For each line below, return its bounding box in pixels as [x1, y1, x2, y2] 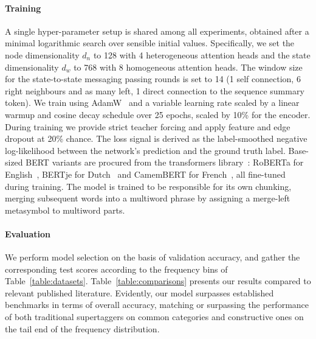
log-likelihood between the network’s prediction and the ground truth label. [5, 144, 286, 156]
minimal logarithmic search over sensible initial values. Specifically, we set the [5, 37, 295, 49]
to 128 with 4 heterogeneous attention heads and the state [93, 48, 311, 61]
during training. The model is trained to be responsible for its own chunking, [5, 180, 292, 192]
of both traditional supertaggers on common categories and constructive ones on [5, 310, 304, 323]
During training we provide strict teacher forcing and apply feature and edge [5, 120, 290, 133]
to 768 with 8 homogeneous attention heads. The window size [74, 60, 303, 73]
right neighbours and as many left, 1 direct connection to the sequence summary [5, 84, 304, 97]
